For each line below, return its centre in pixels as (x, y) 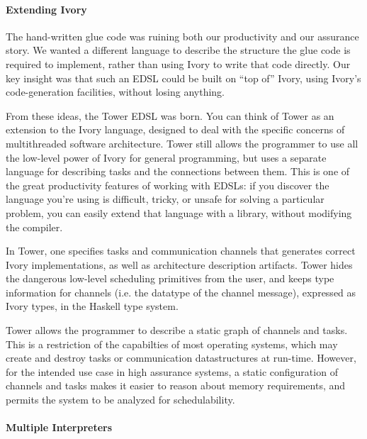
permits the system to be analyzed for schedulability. (120, 400)
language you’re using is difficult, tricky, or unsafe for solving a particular (165, 199)
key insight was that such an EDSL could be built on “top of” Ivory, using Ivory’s (183, 78)
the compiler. (34, 227)
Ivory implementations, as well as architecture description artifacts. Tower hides (179, 264)
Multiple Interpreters (59, 427)
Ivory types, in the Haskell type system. (92, 306)
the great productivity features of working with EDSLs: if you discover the (168, 185)
